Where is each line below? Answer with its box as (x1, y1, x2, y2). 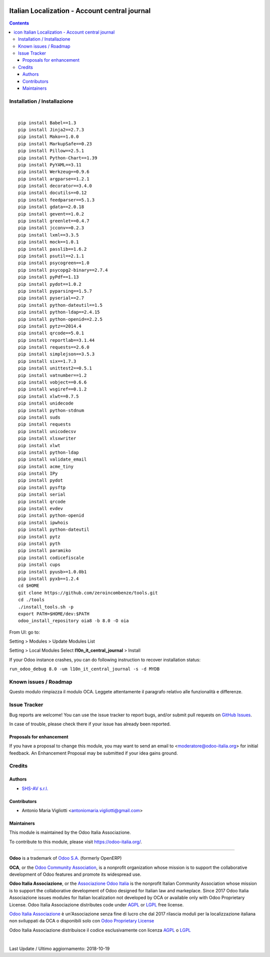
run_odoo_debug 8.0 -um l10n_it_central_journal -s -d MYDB (9, 666, 160, 672)
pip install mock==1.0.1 (18, 239, 79, 245)
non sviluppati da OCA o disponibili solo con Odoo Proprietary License (9, 918, 154, 924)
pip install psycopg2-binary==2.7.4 (18, 267, 108, 273)
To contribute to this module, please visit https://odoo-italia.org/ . (9, 839, 142, 845)
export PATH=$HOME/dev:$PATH (18, 611, 89, 617)
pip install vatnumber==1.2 (18, 372, 87, 378)
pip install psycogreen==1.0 (18, 260, 89, 266)
